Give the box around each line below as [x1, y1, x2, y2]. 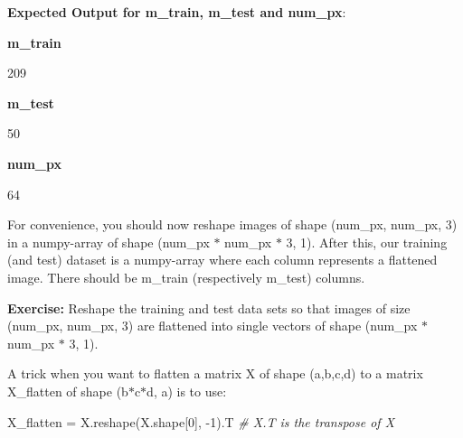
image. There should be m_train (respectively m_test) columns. [7, 267, 365, 286]
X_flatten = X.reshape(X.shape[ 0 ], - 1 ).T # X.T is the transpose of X [7, 412, 395, 431]
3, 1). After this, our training [286, 232, 448, 251]
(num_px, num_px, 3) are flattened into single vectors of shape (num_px [7, 316, 418, 335]
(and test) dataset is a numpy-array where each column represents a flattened [7, 250, 438, 269]
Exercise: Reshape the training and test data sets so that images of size [7, 298, 411, 317]
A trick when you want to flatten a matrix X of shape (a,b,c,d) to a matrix [7, 364, 423, 383]
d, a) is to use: [146, 381, 227, 400]
